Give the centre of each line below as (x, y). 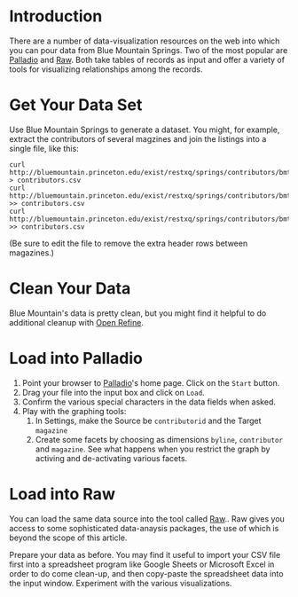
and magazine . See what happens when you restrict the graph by (153, 449)
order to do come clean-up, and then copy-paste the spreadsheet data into (146, 573)
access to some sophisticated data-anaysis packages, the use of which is (144, 528)
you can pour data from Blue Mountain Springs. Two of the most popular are (149, 50)
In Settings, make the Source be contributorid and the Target (148, 420)
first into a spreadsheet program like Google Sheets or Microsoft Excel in (142, 564)
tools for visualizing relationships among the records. (106, 69)
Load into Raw (62, 494)
